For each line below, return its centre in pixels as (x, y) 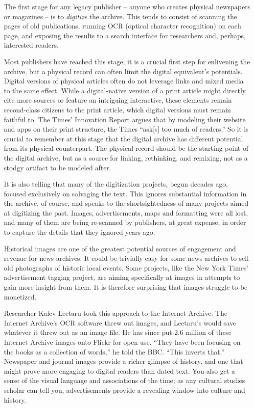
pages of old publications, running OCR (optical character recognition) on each (123, 26)
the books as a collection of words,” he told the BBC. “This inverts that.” (114, 351)
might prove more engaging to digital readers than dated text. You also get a (120, 370)
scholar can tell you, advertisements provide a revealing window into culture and (125, 390)
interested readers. (31, 45)
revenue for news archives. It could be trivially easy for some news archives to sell (127, 258)
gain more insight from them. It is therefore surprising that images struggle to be (126, 287)
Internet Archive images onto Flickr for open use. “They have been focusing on (122, 342)
